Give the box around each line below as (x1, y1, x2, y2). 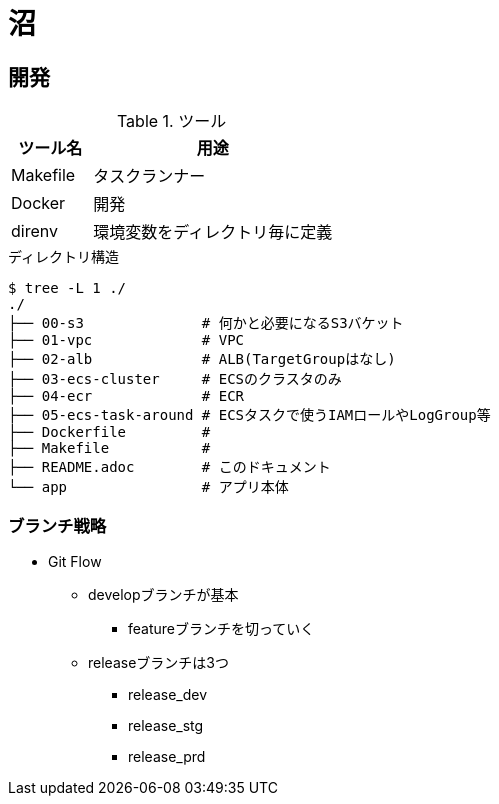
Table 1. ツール (116, 111, 227, 132)
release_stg (128, 716, 204, 734)
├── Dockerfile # (8, 424, 211, 441)
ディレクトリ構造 (8, 248, 120, 266)
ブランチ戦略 (8, 515, 107, 536)
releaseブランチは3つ (88, 653, 229, 671)
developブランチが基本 (88, 585, 239, 603)
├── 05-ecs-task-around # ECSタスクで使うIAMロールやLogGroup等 (8, 407, 491, 424)
